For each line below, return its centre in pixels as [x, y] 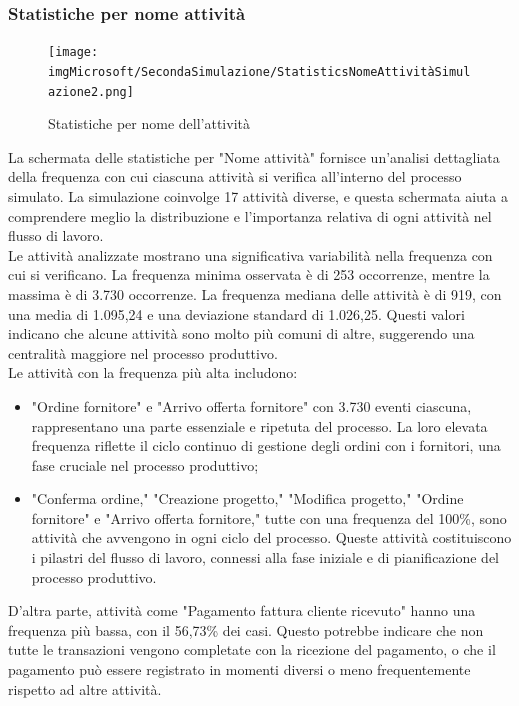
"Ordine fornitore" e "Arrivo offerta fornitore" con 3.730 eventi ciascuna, [251, 405]
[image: [73, 52]
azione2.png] [91, 91]
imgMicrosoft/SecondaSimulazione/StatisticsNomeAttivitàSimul [259, 71]
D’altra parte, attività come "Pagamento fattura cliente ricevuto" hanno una [242, 610]
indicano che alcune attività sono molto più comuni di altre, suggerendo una [241, 333]
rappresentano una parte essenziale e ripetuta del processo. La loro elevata [259, 425]
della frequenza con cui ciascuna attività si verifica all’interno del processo [235, 176]
